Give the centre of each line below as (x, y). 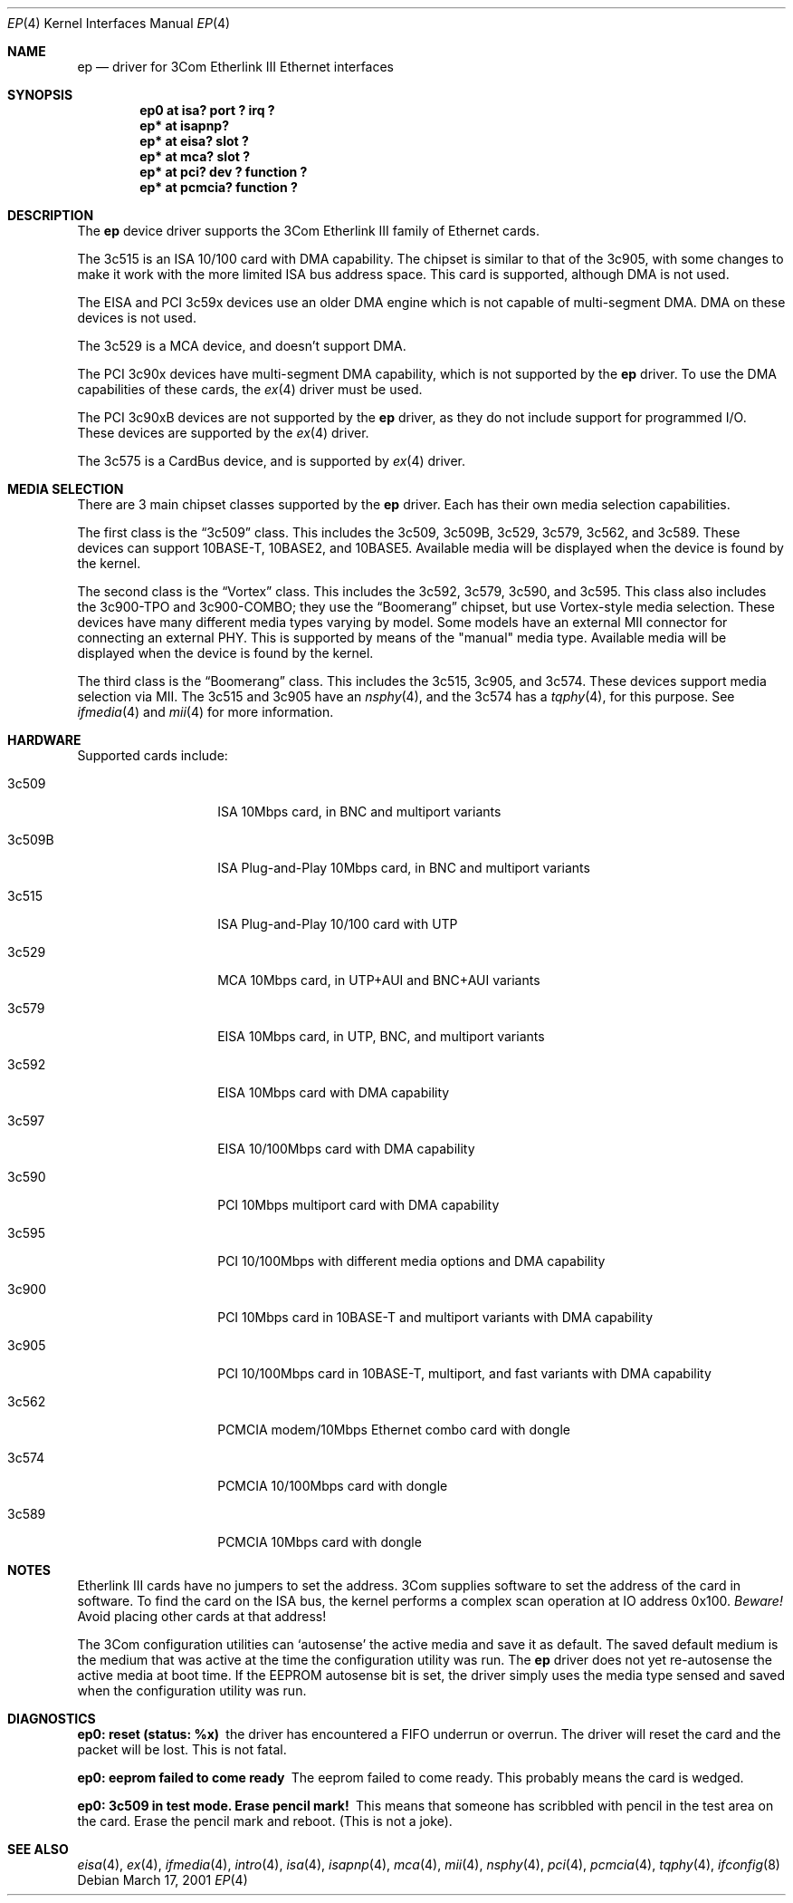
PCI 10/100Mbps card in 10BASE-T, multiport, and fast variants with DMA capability (464, 1373)
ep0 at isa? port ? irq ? (207, 110)
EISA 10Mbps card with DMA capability (334, 1092)
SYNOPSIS (40, 95)
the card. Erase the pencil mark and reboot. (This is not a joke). (265, 1821)
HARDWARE (44, 740)
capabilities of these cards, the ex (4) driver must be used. (250, 389)
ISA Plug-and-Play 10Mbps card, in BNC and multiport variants (404, 868)
